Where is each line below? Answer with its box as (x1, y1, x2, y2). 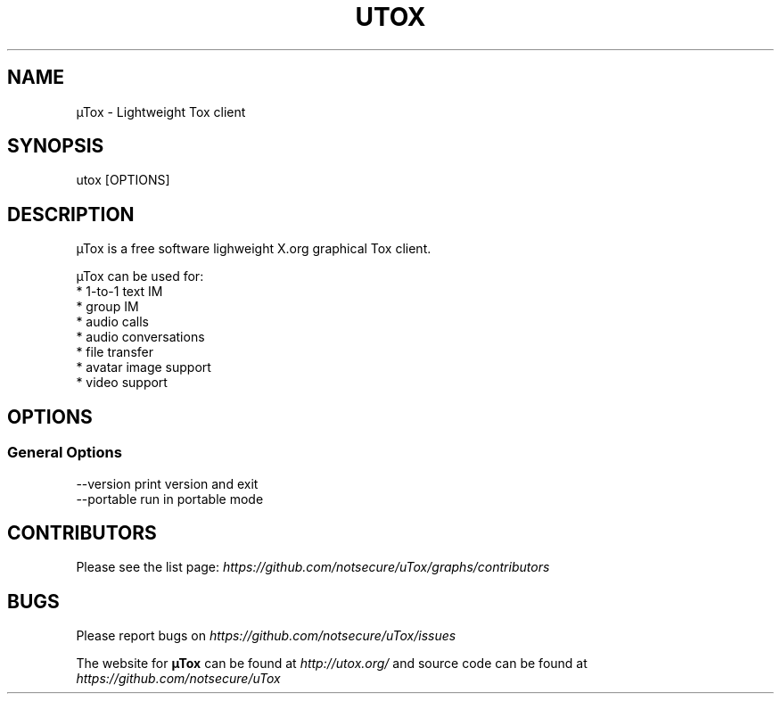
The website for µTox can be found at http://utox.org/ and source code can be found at (76, 656, 588, 672)
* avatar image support (76, 359, 211, 375)
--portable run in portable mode (76, 491, 264, 507)
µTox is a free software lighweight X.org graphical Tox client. (76, 241, 432, 257)
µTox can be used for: (76, 268, 204, 285)
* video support (76, 375, 168, 391)
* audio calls (76, 314, 149, 330)
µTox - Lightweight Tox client (76, 103, 246, 120)
